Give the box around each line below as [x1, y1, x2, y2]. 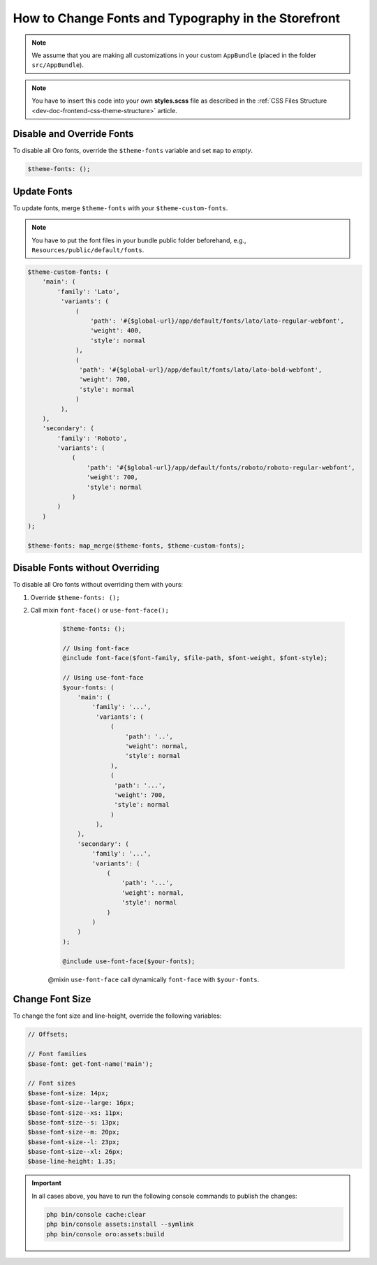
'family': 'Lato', [57, 287, 120, 295]
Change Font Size [13, 993, 91, 1005]
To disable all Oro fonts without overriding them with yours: [13, 580, 184, 589]
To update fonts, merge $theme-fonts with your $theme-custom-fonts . [13, 203, 228, 212]
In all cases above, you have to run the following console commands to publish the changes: [31, 1192, 297, 1200]
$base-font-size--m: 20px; [27, 1128, 120, 1136]
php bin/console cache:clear [46, 1211, 147, 1218]
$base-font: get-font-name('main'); [27, 1060, 154, 1068]
